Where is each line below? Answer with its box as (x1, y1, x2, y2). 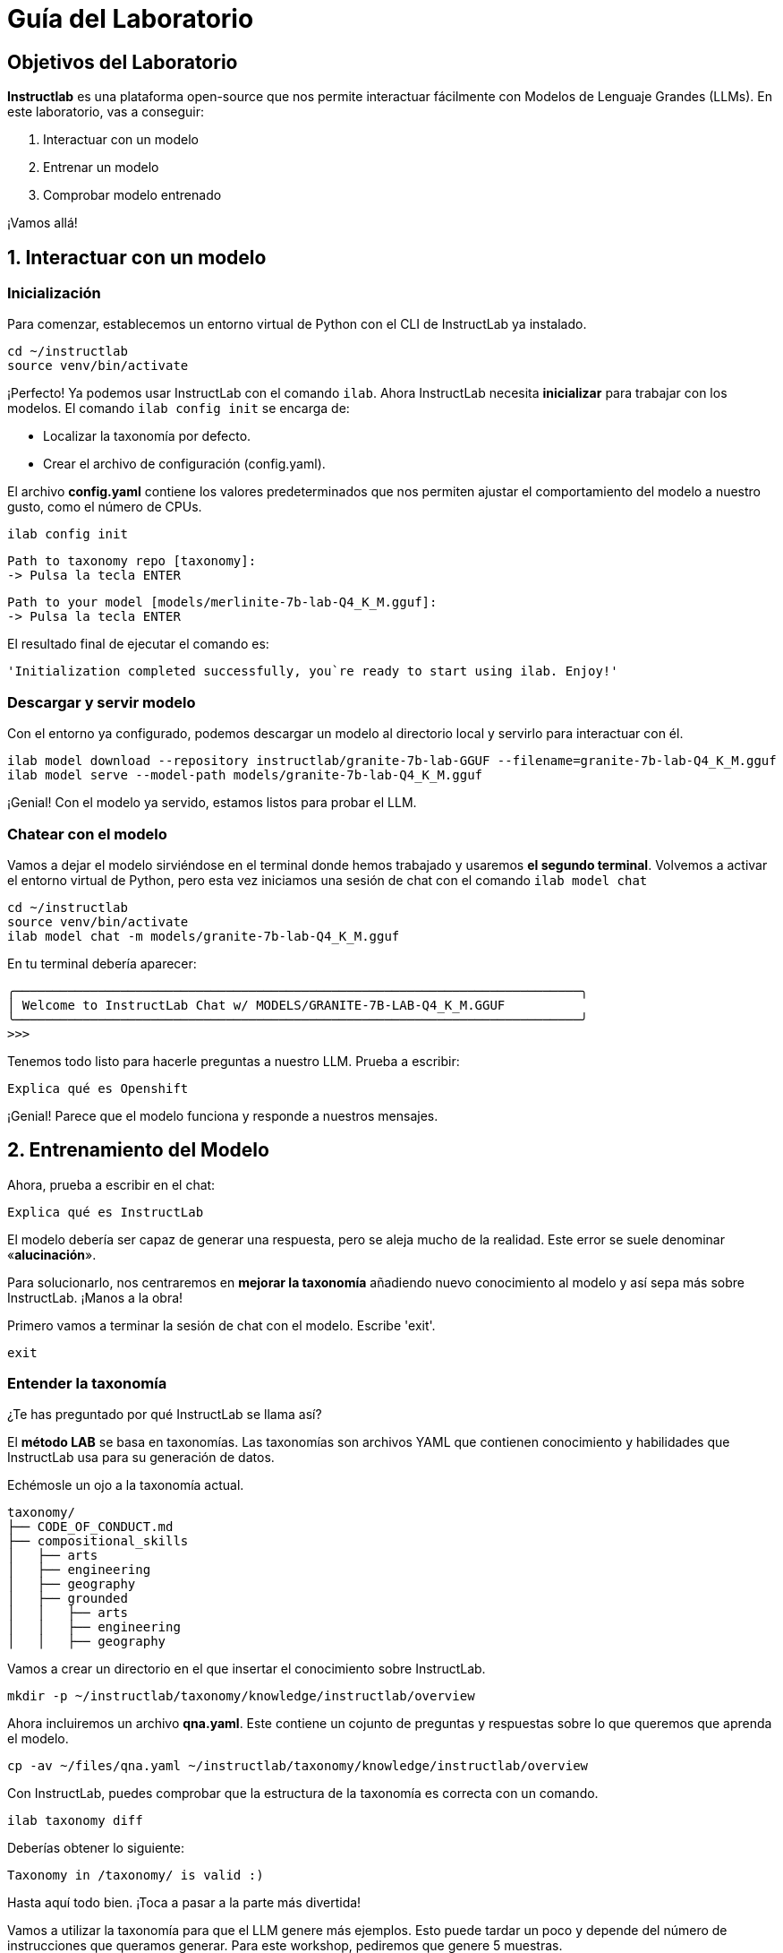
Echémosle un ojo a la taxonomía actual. (7, 1477, 244, 1493)
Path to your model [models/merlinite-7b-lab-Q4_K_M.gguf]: (7, 595, 438, 610)
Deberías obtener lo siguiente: (7, 1840, 185, 1856)
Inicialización (7, 284, 101, 303)
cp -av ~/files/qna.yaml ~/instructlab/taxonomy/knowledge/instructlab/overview (7, 1759, 589, 1774)
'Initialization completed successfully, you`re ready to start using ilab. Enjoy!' (7, 664, 618, 679)
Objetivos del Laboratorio (7, 50, 238, 73)
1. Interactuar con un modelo (7, 245, 267, 269)
